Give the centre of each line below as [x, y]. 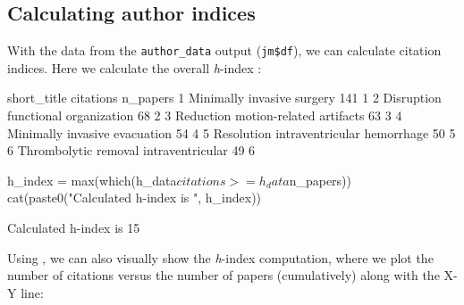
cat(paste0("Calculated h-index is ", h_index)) [135, 198]
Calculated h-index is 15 [74, 228]
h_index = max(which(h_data [92, 180]
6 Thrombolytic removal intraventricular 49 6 [131, 150]
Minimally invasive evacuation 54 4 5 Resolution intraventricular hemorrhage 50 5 [232, 132]
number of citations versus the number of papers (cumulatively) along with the [224, 275]
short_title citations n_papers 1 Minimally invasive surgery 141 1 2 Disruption [224, 98]
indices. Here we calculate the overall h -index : [135, 67]
